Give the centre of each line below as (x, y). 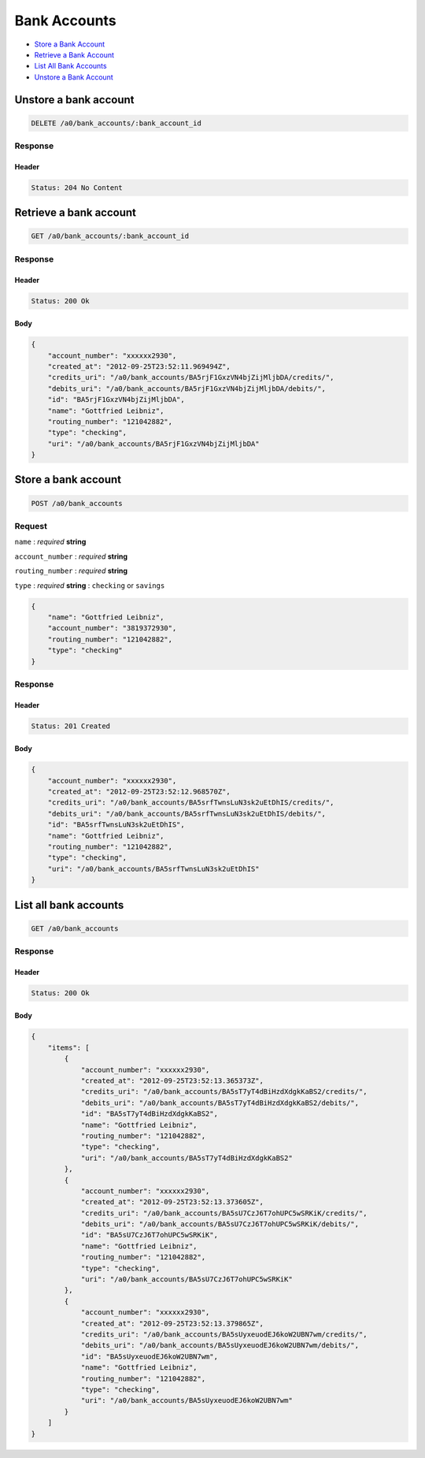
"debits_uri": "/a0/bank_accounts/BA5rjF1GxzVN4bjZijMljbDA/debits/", (187, 389)
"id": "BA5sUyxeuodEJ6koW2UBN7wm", (149, 1356)
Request (31, 526)
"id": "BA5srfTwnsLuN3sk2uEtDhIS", (116, 825)
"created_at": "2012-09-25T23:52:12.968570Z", (139, 792)
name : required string (50, 542)
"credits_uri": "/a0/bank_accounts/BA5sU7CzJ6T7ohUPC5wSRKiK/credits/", (224, 1213)
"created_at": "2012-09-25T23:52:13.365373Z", (172, 1081)
